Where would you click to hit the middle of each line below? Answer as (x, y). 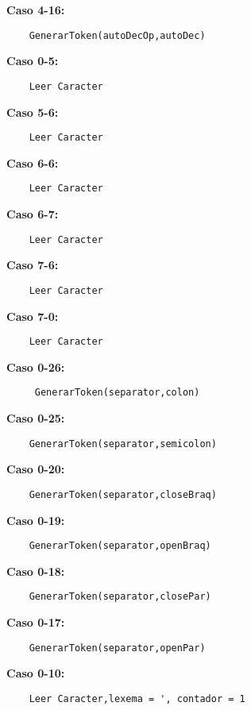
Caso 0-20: (36, 469)
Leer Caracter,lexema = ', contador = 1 (137, 698)
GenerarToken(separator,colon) (117, 393)
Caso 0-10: (36, 673)
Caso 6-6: (33, 162)
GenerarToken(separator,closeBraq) (123, 494)
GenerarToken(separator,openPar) (117, 648)
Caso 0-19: (36, 520)
